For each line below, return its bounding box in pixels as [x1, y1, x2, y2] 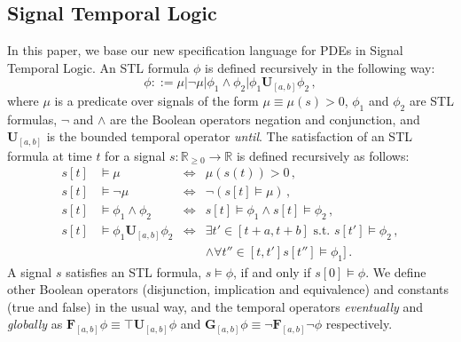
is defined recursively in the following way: [205, 58, 435, 76]
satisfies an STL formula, [66, 262, 202, 281]
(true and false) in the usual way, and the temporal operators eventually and [7, 297, 424, 315]
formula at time [7, 146, 92, 164]
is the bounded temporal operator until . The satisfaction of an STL [46, 127, 413, 146]
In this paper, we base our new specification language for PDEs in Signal [7, 41, 403, 60]
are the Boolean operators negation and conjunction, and [110, 109, 420, 128]
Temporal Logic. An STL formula [7, 58, 190, 76]
